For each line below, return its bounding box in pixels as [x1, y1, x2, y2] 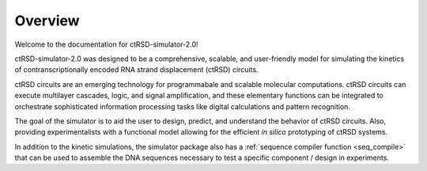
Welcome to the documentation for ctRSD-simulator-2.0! [14, 40, 198, 49]
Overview [14, 12, 80, 29]
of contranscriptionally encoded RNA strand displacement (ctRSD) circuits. [14, 65, 259, 74]
